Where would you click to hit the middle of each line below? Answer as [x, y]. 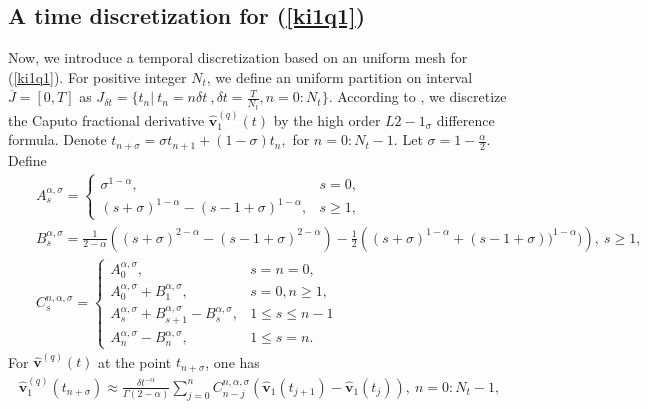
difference [465, 119]
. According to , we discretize [417, 96]
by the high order [327, 119]
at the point [135, 361]
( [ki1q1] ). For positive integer [97, 76]
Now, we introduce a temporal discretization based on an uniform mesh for [238, 57]
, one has [232, 361]
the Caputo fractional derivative [106, 119]
